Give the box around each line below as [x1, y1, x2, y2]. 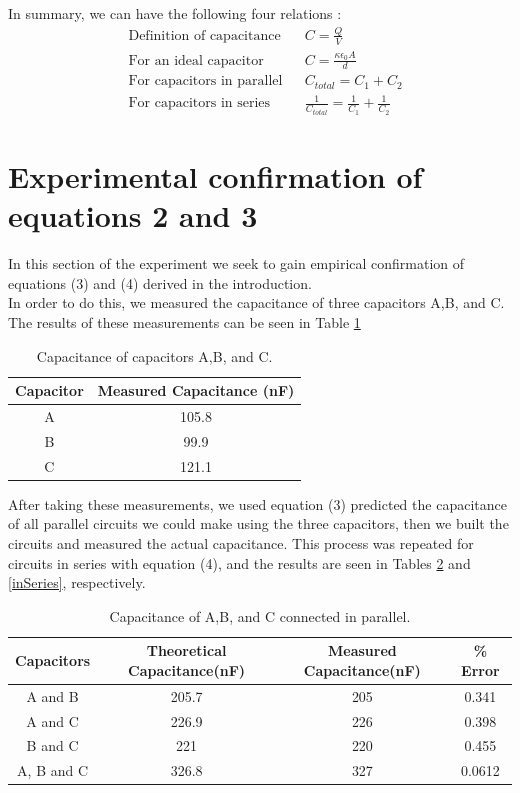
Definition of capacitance [128, 28, 281, 43]
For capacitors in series [128, 96, 271, 111]
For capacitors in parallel [128, 74, 283, 89]
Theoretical [146, 640, 227, 661]
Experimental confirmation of [8, 156, 423, 197]
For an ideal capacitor [128, 53, 264, 68]
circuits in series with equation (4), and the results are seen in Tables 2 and [8, 552, 471, 573]
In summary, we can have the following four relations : [8, 3, 342, 23]
